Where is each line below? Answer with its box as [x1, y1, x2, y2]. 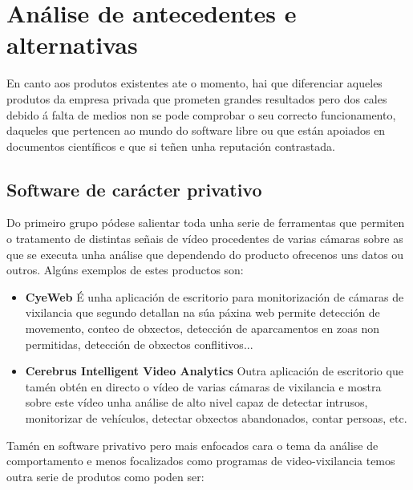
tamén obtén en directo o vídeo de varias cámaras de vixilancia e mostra [25, 378, 382, 395]
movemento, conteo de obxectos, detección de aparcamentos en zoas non [25, 320, 379, 337]
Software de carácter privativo [6, 176, 262, 201]
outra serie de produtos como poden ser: [6, 468, 204, 484]
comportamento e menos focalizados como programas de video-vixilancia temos [6, 452, 395, 469]
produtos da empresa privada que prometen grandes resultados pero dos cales [6, 90, 387, 107]
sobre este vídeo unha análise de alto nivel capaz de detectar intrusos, [25, 394, 368, 411]
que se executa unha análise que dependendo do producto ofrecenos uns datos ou [6, 245, 404, 262]
